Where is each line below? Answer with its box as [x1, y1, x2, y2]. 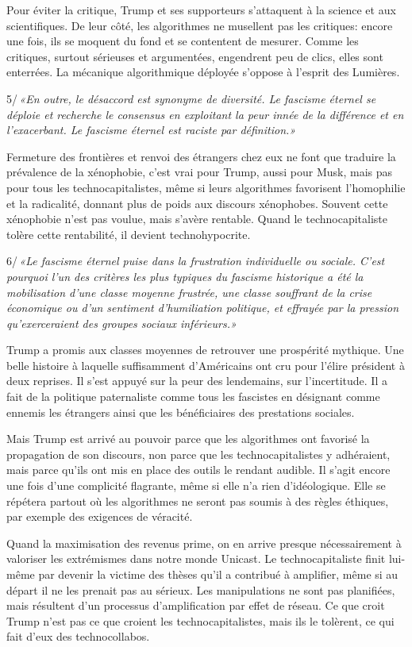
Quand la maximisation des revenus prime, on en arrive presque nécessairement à [6, 534, 402, 551]
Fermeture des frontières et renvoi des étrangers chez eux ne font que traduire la [6, 148, 396, 164]
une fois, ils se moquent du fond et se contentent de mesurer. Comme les [6, 33, 359, 49]
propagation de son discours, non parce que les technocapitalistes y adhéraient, [6, 445, 391, 462]
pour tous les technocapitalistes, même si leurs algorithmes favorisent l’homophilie [6, 179, 406, 195]
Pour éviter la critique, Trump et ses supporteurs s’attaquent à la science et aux [6, 2, 396, 17]
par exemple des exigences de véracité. [6, 508, 193, 525]
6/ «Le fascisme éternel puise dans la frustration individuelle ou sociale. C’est [6, 252, 385, 269]
